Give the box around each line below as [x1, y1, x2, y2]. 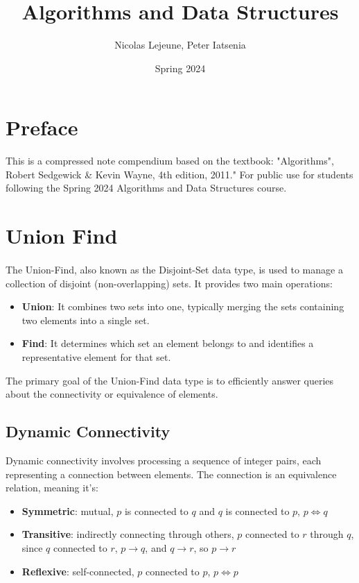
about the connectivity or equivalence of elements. [6, 387, 218, 401]
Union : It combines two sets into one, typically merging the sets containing [21, 299, 344, 314]
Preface [6, 113, 78, 142]
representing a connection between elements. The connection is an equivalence [6, 466, 337, 481]
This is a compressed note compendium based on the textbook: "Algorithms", [6, 153, 334, 168]
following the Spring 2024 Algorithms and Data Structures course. [6, 180, 287, 195]
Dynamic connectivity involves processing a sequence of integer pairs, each [6, 453, 322, 467]
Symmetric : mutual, [21, 503, 114, 518]
